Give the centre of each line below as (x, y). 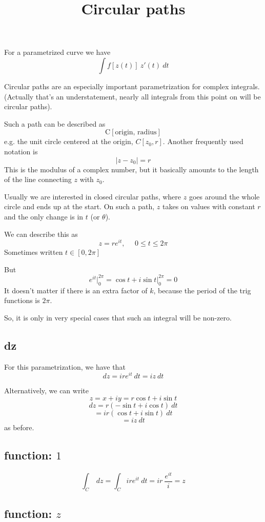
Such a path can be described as (55, 123)
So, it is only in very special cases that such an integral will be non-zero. (118, 317)
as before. (19, 427)
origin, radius (136, 133)
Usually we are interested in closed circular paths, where (93, 196)
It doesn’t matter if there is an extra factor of (76, 290)
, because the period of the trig (202, 290)
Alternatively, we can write (46, 390)
